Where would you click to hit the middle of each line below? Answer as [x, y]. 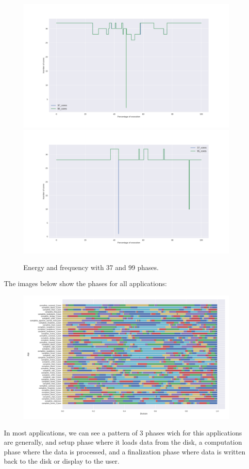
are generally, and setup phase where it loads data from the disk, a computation [123, 442]
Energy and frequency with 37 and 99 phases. [91, 267]
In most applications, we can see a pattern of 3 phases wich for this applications [123, 432]
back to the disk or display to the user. [62, 461]
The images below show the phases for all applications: [85, 283]
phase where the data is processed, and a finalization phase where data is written [125, 451]
